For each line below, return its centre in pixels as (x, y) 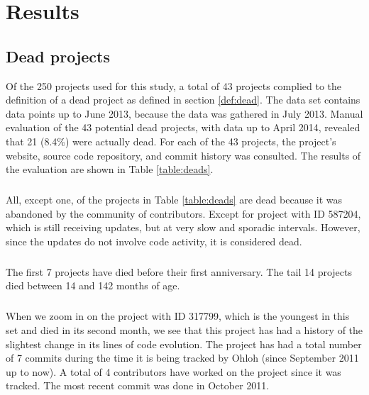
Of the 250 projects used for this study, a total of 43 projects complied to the (174, 85)
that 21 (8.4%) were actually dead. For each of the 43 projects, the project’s (171, 141)
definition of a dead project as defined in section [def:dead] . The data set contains (183, 100)
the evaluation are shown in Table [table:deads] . (110, 169)
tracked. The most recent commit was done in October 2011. (138, 385)
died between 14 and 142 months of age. (93, 285)
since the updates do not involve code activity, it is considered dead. (154, 241)
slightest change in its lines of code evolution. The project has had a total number (184, 344)
